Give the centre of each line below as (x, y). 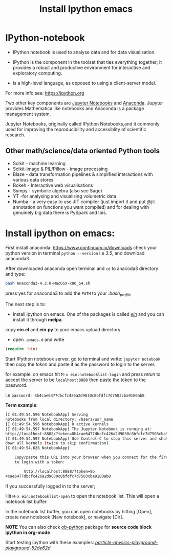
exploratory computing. (37, 73)
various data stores (33, 180)
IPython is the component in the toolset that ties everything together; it (87, 62)
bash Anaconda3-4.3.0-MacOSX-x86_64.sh (48, 283)
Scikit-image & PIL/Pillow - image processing (60, 169)
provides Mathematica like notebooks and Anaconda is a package (75, 108)
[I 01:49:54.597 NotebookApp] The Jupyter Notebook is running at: (79, 429)
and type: (15, 274)
